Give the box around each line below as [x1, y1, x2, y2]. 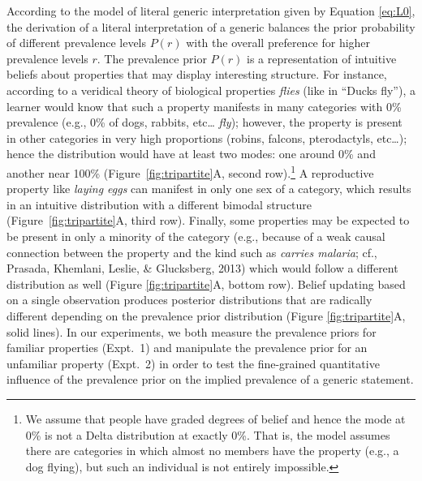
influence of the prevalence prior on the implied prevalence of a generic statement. [6, 371, 414, 388]
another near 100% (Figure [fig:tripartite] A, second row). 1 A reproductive [6, 161, 374, 181]
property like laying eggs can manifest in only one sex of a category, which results [6, 180, 411, 197]
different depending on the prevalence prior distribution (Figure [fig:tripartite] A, [6, 307, 406, 324]
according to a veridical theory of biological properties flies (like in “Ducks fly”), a [6, 81, 416, 98]
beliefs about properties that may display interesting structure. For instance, [6, 66, 387, 83]
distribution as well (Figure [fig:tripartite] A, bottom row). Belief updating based [6, 275, 406, 292]
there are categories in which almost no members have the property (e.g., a [25, 442, 399, 459]
